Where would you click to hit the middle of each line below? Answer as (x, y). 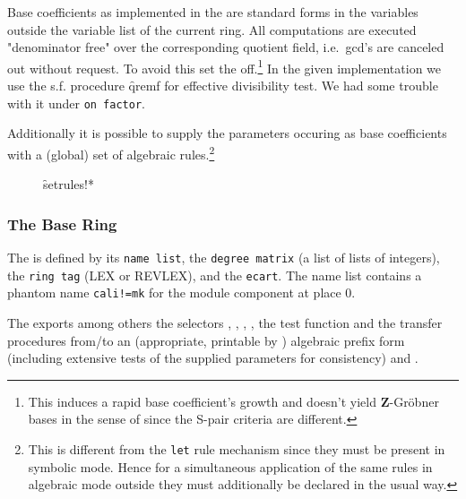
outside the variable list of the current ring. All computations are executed (212, 29)
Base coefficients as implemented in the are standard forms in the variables (213, 12)
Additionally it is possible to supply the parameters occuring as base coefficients (227, 133)
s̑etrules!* (69, 184)
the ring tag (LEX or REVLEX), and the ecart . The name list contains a (215, 275)
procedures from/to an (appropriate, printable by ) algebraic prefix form (206, 340)
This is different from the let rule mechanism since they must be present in (237, 448)
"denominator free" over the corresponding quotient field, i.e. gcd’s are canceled (226, 47)
